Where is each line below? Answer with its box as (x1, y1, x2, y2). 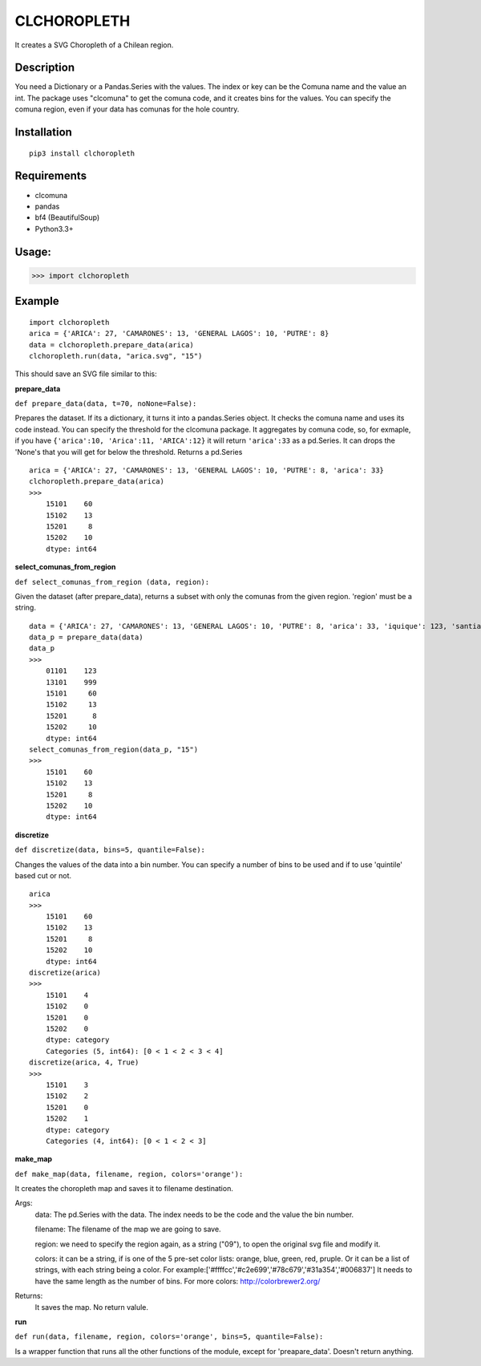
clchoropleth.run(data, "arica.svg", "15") (29, 351, 203, 360)
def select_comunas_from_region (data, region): (14, 578, 210, 586)
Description (14, 61, 75, 75)
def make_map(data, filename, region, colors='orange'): (14, 1169, 244, 1178)
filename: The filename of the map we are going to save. (34, 1224, 221, 1234)
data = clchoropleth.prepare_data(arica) (29, 340, 194, 349)
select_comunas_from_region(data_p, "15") (29, 745, 199, 754)
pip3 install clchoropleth (29, 148, 135, 158)
